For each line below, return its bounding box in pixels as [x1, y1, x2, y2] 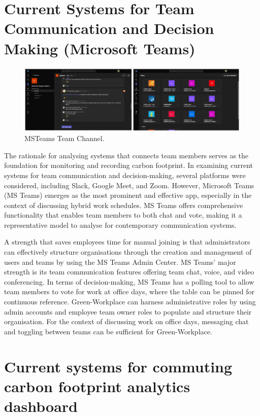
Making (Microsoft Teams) [4, 38, 196, 58]
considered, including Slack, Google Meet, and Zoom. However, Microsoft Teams [4, 180, 254, 190]
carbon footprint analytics [4, 375, 190, 396]
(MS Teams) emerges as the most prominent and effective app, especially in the [4, 190, 252, 200]
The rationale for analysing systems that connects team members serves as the [4, 150, 249, 160]
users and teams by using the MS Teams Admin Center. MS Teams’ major [4, 256, 236, 267]
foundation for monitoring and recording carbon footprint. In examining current [4, 160, 253, 170]
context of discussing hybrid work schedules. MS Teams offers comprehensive [4, 199, 243, 210]
